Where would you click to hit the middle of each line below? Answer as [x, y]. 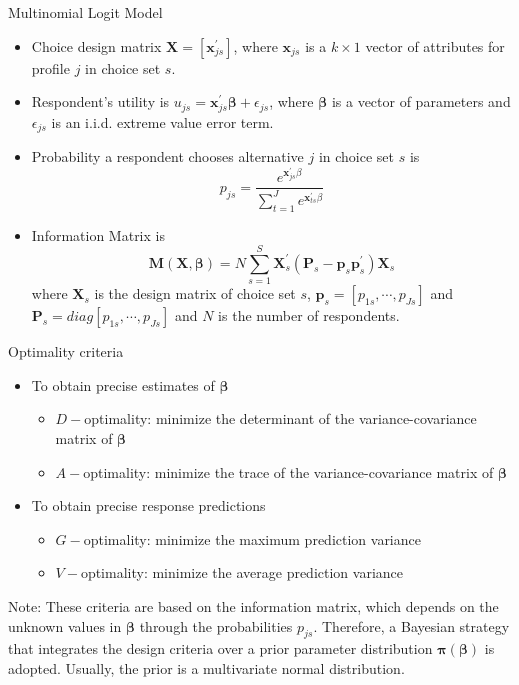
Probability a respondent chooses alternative [167, 156]
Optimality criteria [66, 351]
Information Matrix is [98, 234]
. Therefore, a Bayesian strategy [411, 625]
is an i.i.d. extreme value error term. [162, 121]
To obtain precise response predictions [148, 505]
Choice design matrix [96, 45]
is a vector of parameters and [421, 101]
